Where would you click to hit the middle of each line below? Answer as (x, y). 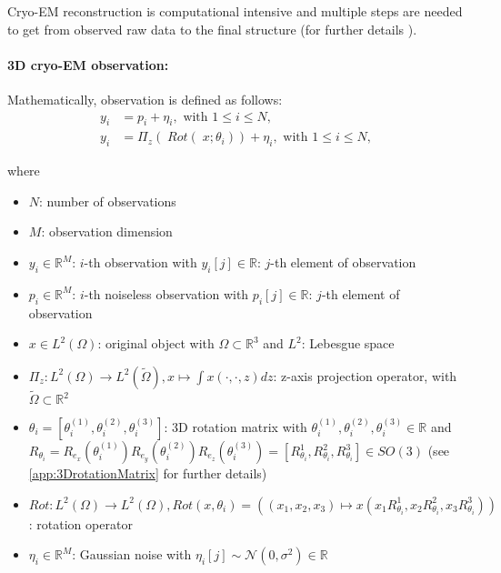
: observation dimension (107, 231)
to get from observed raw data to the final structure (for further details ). (212, 29)
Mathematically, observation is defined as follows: (145, 99)
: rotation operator (80, 523)
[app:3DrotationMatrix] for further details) (148, 473)
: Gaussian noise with (132, 554)
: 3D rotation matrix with (235, 427)
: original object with (156, 343)
